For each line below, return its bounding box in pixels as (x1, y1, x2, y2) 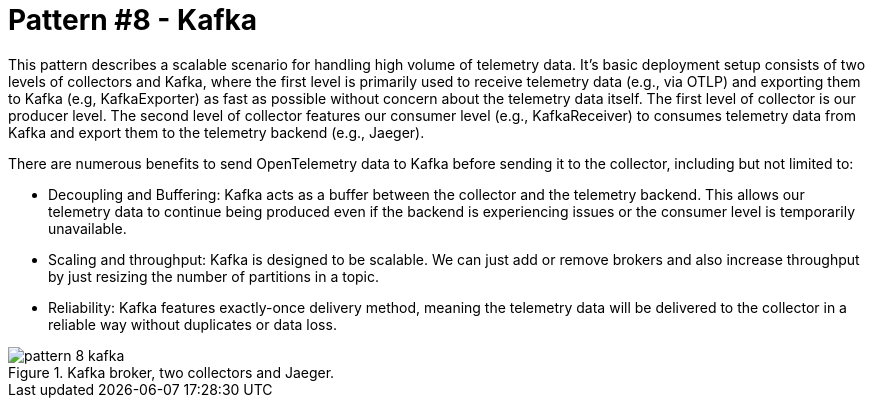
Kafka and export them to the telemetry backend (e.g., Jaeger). (8, 123, 425, 141)
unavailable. (48, 219, 127, 237)
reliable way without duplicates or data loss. (48, 315, 337, 333)
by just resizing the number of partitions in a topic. (48, 267, 380, 285)
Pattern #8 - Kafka (8, 3, 258, 37)
